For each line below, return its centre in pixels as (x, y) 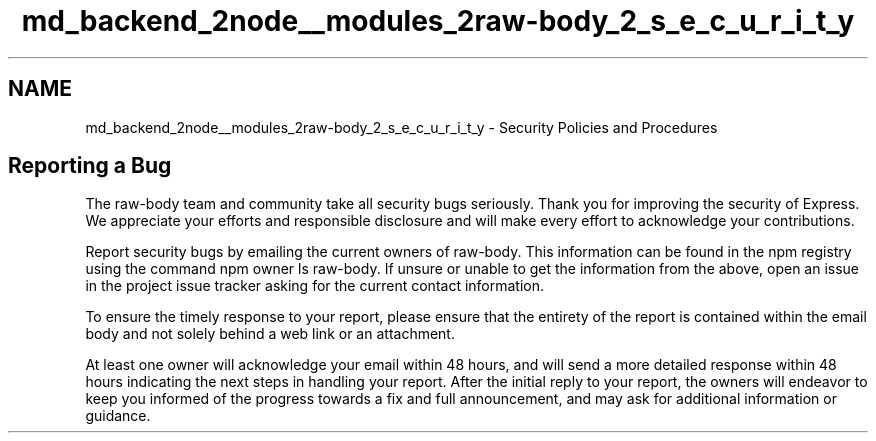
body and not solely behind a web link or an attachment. (270, 334)
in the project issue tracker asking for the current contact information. (315, 286)
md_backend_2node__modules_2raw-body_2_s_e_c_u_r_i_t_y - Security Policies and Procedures (401, 127)
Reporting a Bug (90, 166)
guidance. (118, 416)
